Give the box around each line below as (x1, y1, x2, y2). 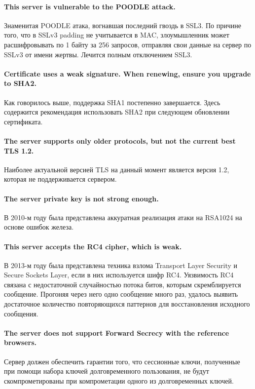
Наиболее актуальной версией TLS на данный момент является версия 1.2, (4, 164, 229, 174)
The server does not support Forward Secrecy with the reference (4, 327, 229, 338)
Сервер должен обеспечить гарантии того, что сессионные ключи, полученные (4, 356, 240, 366)
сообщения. (4, 308, 38, 318)
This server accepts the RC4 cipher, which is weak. (4, 241, 182, 251)
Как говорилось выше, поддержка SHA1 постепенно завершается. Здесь (4, 97, 220, 107)
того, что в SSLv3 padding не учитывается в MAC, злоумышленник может (4, 30, 229, 40)
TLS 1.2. (4, 145, 34, 156)
